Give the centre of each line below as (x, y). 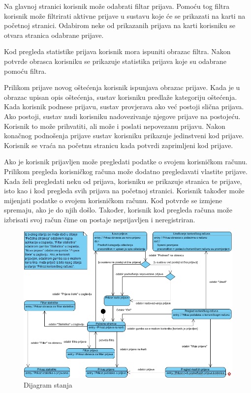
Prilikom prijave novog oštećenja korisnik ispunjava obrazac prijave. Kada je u (122, 87)
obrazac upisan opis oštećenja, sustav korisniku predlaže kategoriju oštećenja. (121, 97)
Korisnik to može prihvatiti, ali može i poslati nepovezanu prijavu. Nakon (115, 126)
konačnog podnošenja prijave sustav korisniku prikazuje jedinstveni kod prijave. (124, 136)
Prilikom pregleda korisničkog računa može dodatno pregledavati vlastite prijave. (126, 171)
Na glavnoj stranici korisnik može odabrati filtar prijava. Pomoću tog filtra (117, 6)
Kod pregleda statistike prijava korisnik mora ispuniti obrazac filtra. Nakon (117, 51)
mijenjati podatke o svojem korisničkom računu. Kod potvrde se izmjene (113, 200)
